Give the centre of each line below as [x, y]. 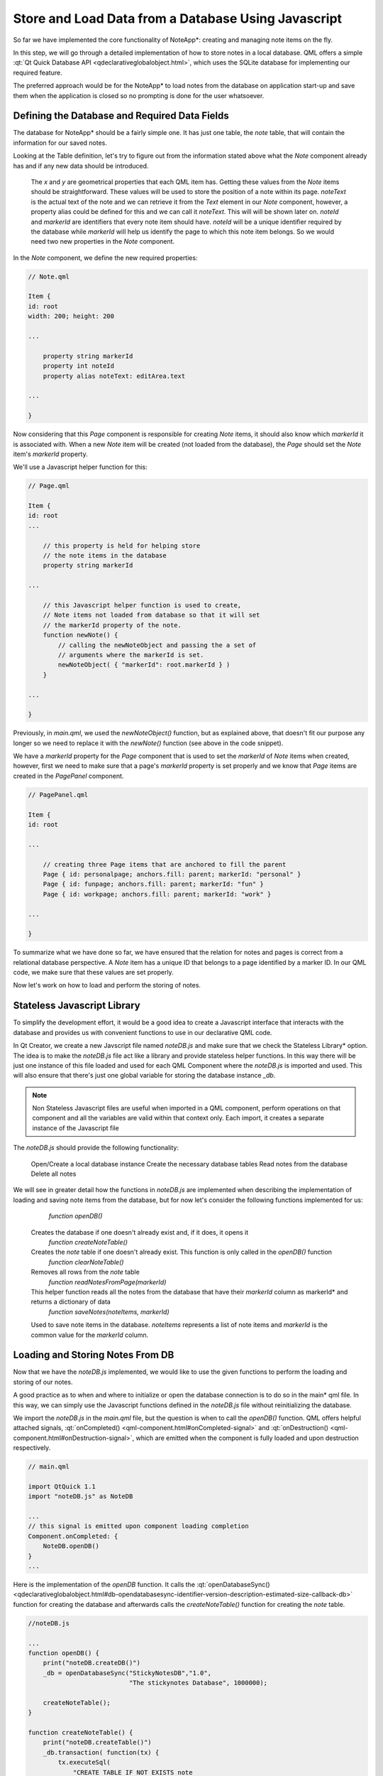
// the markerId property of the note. [112, 625]
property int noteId [79, 366]
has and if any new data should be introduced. [81, 166]
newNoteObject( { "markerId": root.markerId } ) [144, 665]
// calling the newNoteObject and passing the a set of [157, 645]
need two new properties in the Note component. [103, 242]
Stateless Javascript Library [77, 1006]
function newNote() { [81, 635]
